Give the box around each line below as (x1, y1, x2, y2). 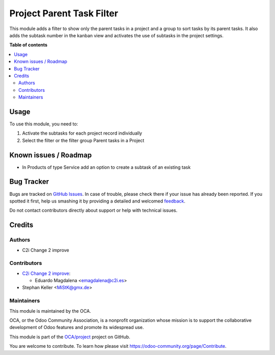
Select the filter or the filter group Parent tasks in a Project (22, 137, 145, 143)
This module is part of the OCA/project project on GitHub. (9, 334, 130, 340)
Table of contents (9, 42, 48, 48)
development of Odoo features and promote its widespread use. (9, 324, 144, 331)
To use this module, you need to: (9, 120, 78, 127)
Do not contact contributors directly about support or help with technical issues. (9, 207, 178, 214)
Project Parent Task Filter (9, 8, 118, 19)
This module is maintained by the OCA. (9, 308, 91, 314)
